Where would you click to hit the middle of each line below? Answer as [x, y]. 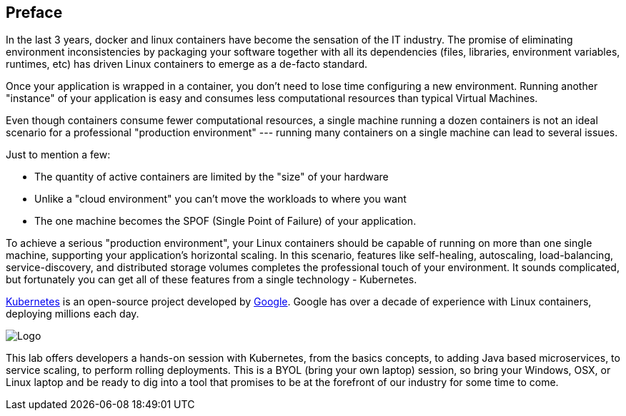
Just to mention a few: [58, 155]
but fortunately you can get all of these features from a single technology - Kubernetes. [212, 280]
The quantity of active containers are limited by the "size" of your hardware [212, 177]
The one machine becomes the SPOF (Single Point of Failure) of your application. [225, 221]
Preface [34, 12]
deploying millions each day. [73, 314]
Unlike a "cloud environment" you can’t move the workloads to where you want [220, 199]
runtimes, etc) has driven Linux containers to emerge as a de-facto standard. [187, 64]
